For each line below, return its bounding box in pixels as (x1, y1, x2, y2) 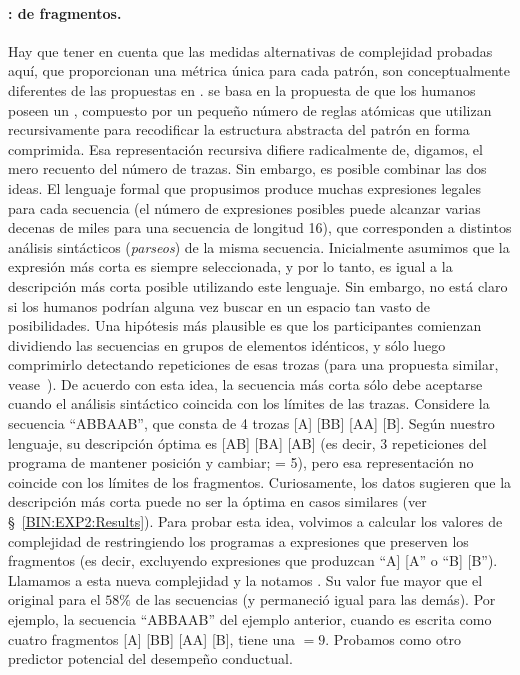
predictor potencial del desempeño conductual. (8, 648, 293, 669)
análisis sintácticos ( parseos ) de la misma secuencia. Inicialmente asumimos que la (8, 236, 510, 257)
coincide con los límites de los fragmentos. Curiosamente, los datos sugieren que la (8, 471, 512, 492)
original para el (8, 589, 101, 610)
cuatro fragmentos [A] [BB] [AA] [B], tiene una (8, 628, 295, 649)
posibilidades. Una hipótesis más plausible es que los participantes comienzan (8, 315, 482, 336)
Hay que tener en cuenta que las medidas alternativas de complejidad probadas (8, 40, 493, 61)
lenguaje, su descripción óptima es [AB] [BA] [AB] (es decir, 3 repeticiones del (8, 432, 487, 453)
